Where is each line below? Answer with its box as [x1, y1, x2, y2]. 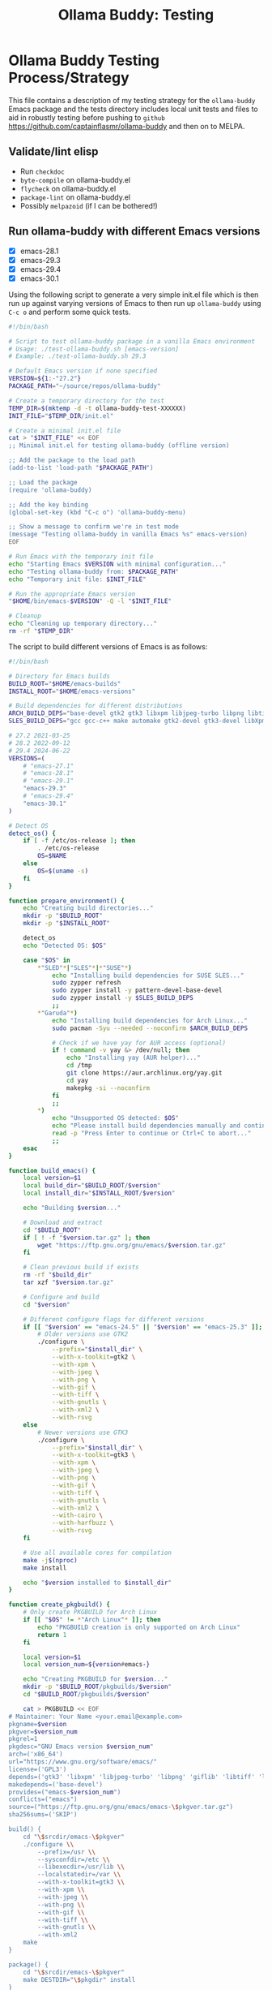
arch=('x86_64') [8, 1751, 63, 1759]
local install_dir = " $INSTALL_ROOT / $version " [23, 1189, 176, 1198]
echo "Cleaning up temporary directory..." [8, 619, 158, 628]
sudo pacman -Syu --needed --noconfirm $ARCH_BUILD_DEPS [51, 1024, 249, 1032]
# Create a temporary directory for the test [8, 396, 164, 405]
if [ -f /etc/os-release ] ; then [23, 837, 136, 845]
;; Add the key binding [8, 501, 89, 509]
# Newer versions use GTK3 [37, 1428, 129, 1437]
